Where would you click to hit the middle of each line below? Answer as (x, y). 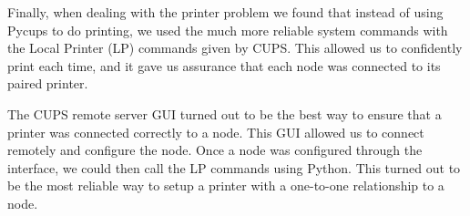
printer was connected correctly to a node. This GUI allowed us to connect (216, 132)
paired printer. (48, 83)
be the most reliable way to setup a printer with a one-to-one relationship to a (226, 185)
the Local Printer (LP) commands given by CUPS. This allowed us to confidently (235, 48)
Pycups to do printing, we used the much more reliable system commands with (228, 30)
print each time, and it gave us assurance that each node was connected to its (224, 65)
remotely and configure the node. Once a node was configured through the (215, 150)
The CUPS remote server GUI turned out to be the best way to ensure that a (225, 113)
